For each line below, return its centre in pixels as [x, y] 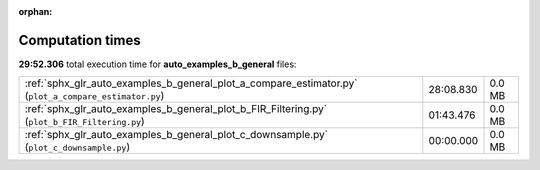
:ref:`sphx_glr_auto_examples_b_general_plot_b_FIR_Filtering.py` [176, 109]
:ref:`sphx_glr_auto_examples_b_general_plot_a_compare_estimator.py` [191, 83]
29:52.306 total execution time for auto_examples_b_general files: [157, 64]
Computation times [79, 40]
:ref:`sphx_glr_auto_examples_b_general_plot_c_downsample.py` [176, 135]
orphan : [35, 11]
